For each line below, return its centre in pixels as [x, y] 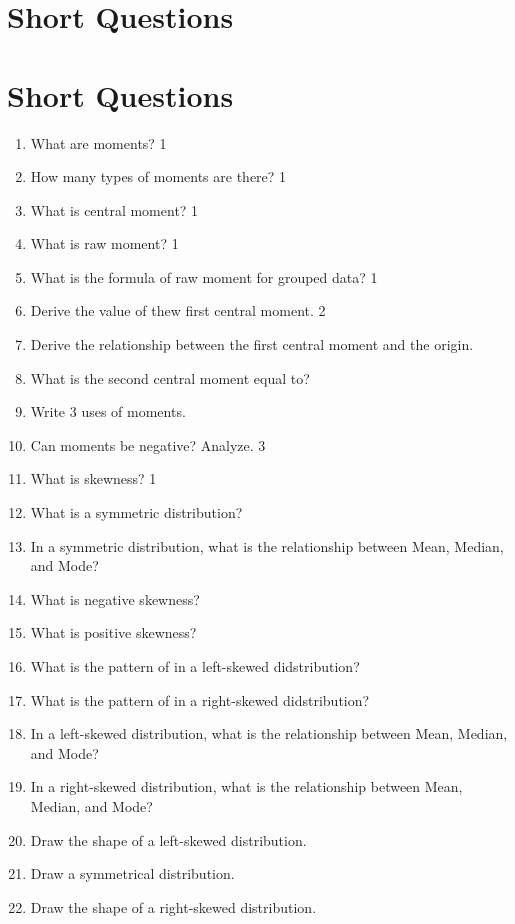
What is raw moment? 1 [104, 243]
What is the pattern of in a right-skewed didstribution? [200, 699]
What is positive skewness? [113, 632]
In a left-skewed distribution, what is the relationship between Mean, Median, [269, 733]
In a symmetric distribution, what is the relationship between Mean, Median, [267, 545]
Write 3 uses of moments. [108, 411]
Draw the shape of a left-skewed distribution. [168, 839]
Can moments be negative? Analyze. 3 [148, 444]
